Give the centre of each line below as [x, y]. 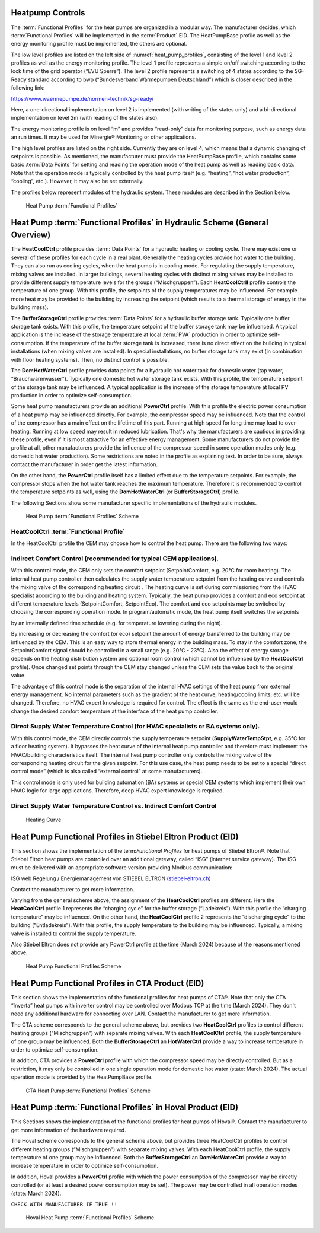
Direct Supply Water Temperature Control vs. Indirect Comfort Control [114, 805]
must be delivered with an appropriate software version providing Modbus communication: [122, 867]
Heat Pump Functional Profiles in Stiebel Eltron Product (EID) [125, 837]
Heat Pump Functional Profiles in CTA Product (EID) [108, 983]
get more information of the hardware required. [69, 1130]
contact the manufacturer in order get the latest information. [84, 464]
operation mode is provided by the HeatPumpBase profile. [82, 1077]
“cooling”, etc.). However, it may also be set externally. [77, 181]
